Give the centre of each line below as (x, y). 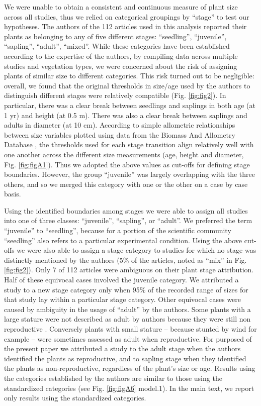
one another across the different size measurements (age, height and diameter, (124, 154)
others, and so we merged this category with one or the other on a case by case (126, 184)
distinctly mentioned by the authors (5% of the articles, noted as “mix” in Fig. (125, 260)
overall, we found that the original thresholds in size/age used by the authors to (127, 85)
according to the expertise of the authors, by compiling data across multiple (121, 56)
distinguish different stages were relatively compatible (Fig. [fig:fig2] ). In (115, 95)
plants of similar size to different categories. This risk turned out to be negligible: (129, 76)
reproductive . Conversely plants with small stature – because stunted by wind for (130, 329)
